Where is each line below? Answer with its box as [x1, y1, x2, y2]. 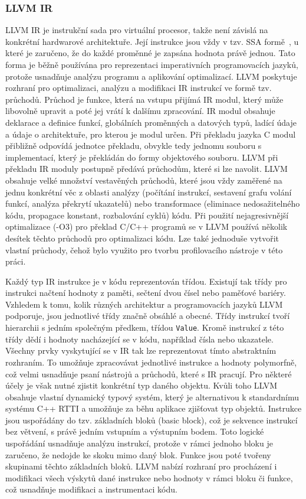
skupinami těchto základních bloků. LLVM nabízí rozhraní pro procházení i [5, 460, 277, 472]
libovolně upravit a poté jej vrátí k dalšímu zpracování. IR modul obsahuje [5, 105, 275, 117]
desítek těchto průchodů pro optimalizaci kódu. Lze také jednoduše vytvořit [5, 231, 279, 244]
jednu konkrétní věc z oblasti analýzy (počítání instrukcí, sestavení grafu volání [5, 185, 292, 198]
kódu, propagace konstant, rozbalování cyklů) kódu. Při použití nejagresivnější [5, 208, 289, 221]
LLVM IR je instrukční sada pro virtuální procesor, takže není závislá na [5, 24, 268, 36]
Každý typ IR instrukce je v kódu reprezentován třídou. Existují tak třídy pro [5, 275, 287, 287]
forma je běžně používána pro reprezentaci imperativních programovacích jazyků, [5, 58, 298, 70]
